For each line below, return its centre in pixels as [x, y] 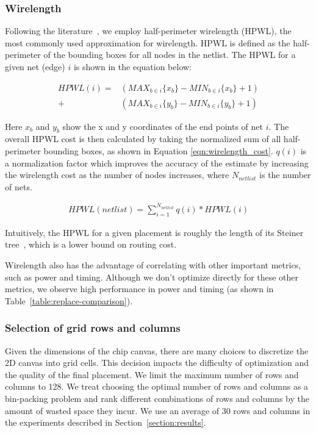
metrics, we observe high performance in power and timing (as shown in [139, 289]
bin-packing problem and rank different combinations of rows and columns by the [157, 398]
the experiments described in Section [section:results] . [106, 422]
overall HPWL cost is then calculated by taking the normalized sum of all [143, 139]
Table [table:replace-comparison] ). [69, 300]
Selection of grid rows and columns [93, 328]
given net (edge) [35, 66]
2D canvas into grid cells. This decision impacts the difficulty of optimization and [157, 363]
